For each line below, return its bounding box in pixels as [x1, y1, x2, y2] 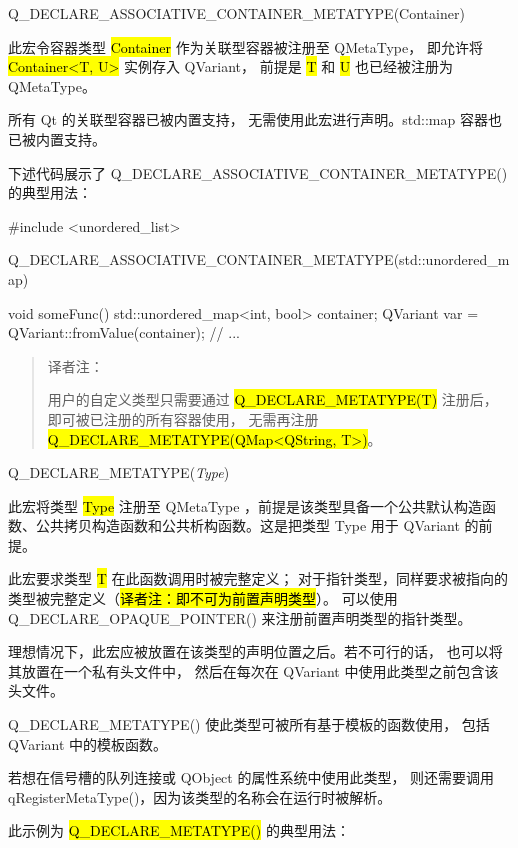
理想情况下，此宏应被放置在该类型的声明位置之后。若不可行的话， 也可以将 [8, 641, 503, 662]
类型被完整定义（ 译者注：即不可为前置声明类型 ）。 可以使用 [8, 588, 398, 609]
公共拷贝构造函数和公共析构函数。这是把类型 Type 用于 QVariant [35, 515, 460, 536]
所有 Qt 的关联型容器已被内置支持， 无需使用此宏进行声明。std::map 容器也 [8, 109, 502, 130]
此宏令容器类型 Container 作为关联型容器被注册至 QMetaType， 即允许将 [8, 36, 483, 57]
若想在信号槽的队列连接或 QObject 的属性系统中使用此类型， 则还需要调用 [8, 767, 495, 788]
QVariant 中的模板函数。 [8, 733, 168, 754]
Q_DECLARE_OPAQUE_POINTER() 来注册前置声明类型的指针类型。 [8, 607, 472, 628]
